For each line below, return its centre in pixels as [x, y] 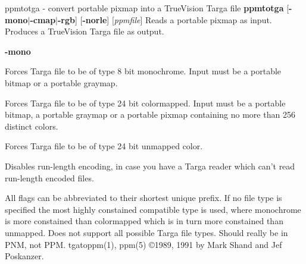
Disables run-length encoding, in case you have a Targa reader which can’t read [150, 166]
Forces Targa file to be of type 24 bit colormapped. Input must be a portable [145, 103]
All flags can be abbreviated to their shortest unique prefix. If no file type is [143, 198]
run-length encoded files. [49, 177]
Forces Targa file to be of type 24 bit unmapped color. [104, 146]
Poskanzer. [24, 256]
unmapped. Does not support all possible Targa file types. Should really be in [146, 232]
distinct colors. [32, 126]
